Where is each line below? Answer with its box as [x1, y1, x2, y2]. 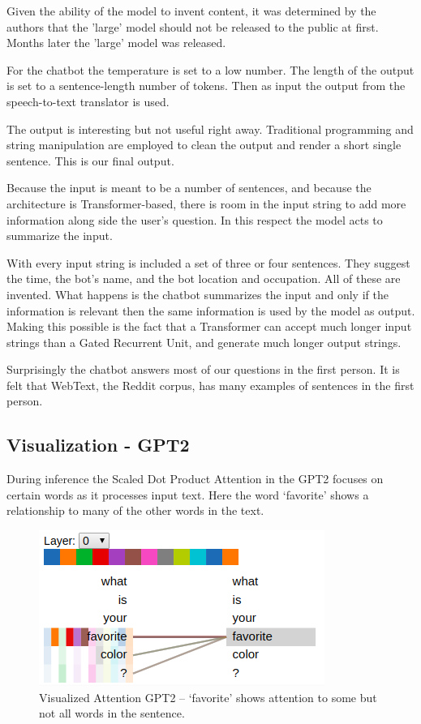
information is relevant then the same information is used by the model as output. [6, 302, 415, 319]
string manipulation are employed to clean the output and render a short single [6, 136, 402, 153]
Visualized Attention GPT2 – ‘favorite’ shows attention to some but [39, 688, 377, 705]
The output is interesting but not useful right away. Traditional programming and [6, 120, 414, 137]
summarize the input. [6, 227, 113, 244]
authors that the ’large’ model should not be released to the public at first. [6, 18, 379, 35]
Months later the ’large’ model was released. [6, 34, 226, 51]
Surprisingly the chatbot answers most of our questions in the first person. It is [6, 361, 400, 378]
